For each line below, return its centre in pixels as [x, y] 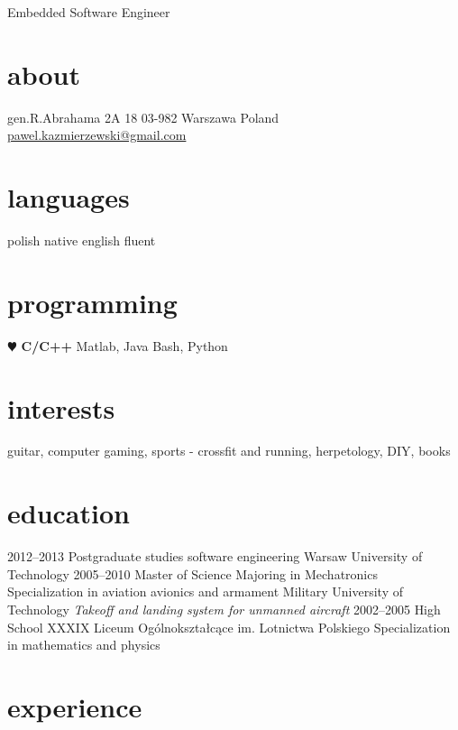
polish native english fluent [82, 240]
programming [92, 302]
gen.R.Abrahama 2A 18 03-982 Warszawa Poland [143, 117]
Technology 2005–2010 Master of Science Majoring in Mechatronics [192, 573]
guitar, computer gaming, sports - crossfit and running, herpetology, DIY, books [229, 451]
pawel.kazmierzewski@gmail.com [97, 135]
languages [69, 197]
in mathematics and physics [84, 645]
